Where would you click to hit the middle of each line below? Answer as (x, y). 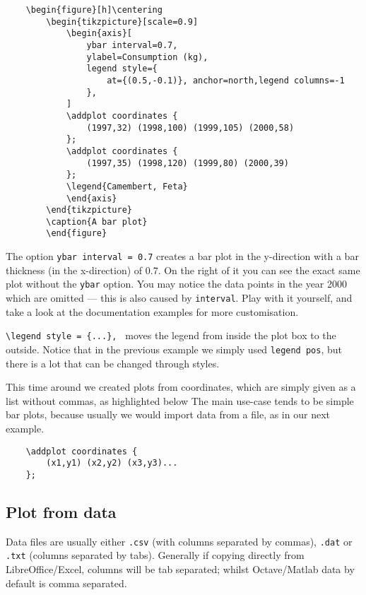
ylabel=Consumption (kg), (147, 57)
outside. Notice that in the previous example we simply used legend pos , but (174, 349)
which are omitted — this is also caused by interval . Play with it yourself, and (179, 298)
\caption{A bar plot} (97, 222)
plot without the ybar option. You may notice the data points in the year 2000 (176, 284)
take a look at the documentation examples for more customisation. (152, 311)
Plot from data (61, 511)
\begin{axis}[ (99, 34)
